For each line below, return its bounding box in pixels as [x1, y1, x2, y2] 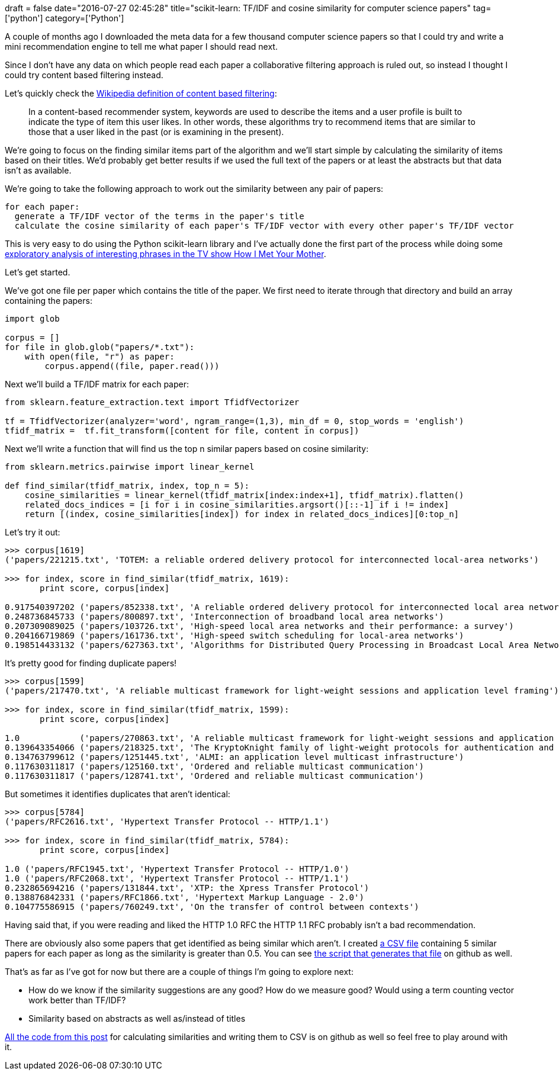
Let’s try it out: [5, 527, 60, 537]
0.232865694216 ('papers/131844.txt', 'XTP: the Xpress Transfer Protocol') [5, 883, 370, 893]
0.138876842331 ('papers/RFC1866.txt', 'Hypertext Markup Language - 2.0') [5, 893, 364, 902]
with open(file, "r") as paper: [24, 352, 175, 361]
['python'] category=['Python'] [5, 13, 124, 23]
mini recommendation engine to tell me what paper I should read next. [5, 41, 278, 52]
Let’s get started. [5, 267, 70, 277]
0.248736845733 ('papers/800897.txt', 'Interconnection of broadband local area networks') [5, 612, 444, 621]
